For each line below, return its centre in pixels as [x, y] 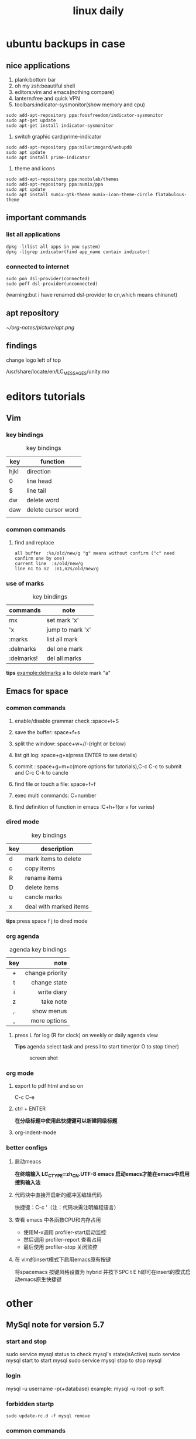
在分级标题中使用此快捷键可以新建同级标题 [66, 1121]
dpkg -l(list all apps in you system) [53, 247]
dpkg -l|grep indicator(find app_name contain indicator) [78, 252]
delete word [43, 500]
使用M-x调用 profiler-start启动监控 [65, 1232]
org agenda [23, 936]
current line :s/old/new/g [49, 563]
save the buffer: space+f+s [47, 732]
